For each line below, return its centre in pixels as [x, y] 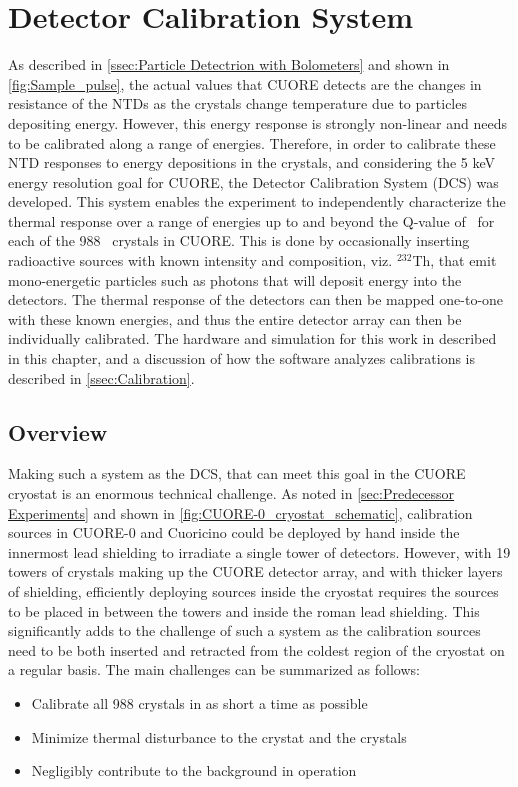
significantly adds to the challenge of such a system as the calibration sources [244, 630]
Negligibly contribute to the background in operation [194, 770]
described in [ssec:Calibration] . [101, 377]
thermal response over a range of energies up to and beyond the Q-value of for [251, 220]
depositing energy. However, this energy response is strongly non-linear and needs [257, 122]
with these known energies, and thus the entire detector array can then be [235, 318]
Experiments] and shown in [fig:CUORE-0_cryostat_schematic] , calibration [240, 512]
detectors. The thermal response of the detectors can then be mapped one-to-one [256, 299]
